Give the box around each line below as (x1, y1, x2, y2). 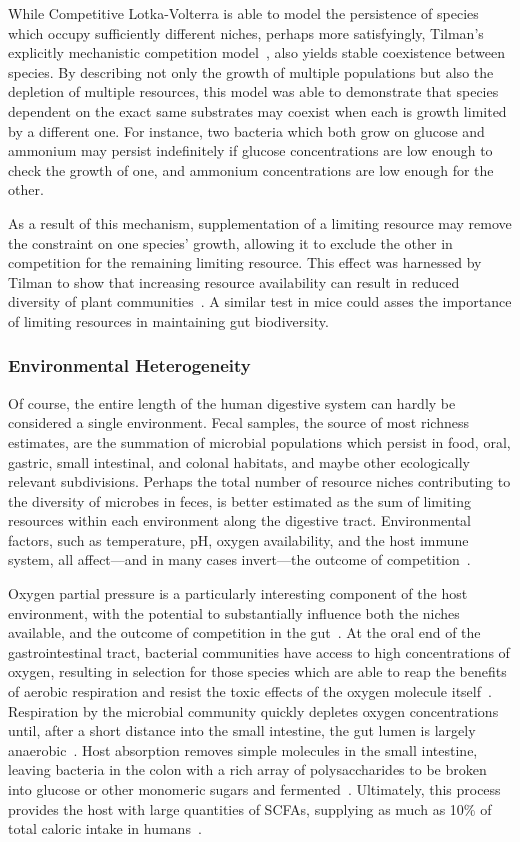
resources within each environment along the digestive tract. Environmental (8, 510, 472, 531)
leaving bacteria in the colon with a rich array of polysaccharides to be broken (8, 759, 487, 780)
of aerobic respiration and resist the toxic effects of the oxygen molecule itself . (8, 681, 492, 702)
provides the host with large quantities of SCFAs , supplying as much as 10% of (8, 798, 492, 819)
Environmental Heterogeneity (8, 353, 251, 378)
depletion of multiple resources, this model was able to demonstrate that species (8, 81, 499, 102)
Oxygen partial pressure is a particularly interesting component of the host (8, 583, 468, 604)
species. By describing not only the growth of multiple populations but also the (8, 61, 494, 82)
